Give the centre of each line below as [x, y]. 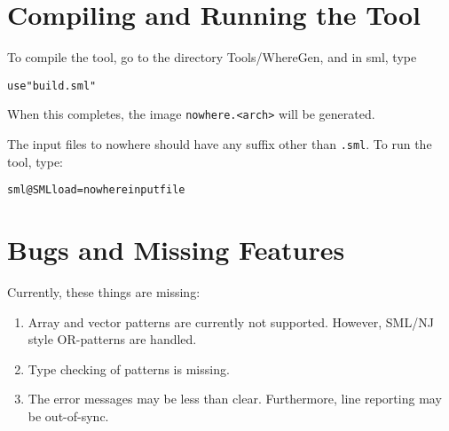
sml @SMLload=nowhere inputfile [96, 190]
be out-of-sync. [68, 416]
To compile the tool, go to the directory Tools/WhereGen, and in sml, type [212, 57]
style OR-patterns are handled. [112, 339]
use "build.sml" [52, 86]
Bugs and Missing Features [176, 250]
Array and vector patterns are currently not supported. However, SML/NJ [231, 321]
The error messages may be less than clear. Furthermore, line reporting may [235, 399]
